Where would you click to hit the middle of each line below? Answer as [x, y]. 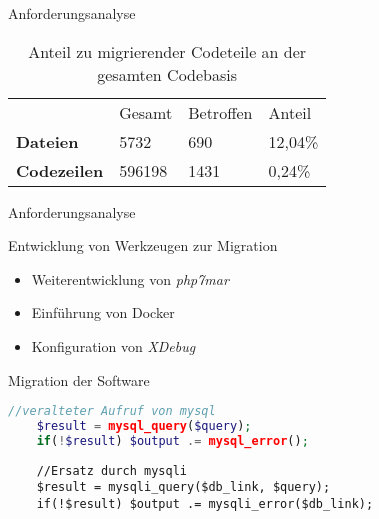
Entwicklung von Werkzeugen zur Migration [143, 245]
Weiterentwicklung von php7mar [130, 278]
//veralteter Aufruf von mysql [112, 411]
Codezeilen [60, 170]
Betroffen [220, 112]
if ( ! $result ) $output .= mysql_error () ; [172, 440]
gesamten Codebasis [167, 74]
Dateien [47, 141]
